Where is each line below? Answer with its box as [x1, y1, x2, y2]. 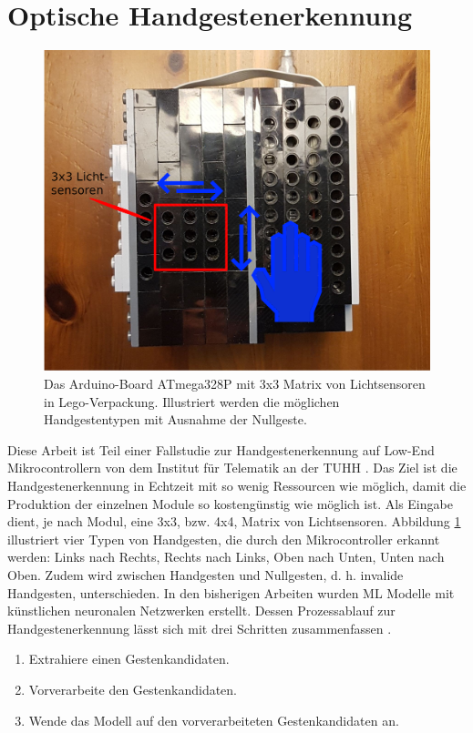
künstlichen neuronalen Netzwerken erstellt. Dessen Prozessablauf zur [7, 601, 396, 620]
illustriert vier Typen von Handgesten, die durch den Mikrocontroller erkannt [7, 529, 440, 548]
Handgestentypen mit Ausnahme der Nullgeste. [44, 410, 307, 429]
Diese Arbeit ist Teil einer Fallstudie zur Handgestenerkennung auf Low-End [7, 440, 435, 459]
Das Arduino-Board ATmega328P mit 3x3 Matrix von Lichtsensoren [44, 374, 426, 393]
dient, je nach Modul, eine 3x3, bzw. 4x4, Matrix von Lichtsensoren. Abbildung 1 [7, 512, 461, 531]
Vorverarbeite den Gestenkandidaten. [28, 679, 238, 698]
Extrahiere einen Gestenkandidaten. [28, 649, 230, 668]
